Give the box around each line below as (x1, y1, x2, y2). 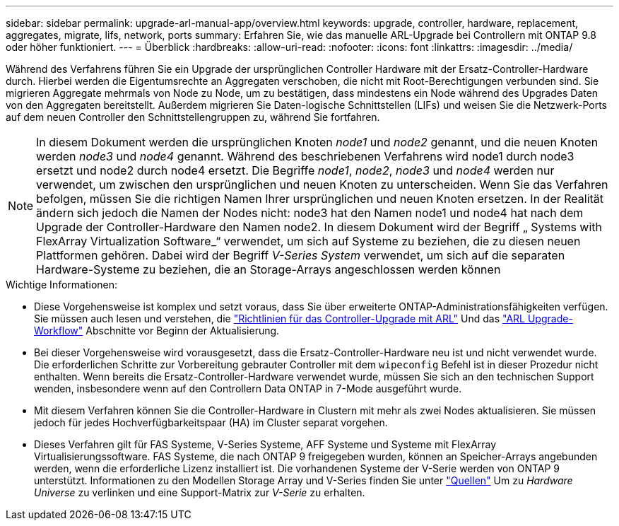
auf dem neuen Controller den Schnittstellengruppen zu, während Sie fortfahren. (6, 111, 380, 123)
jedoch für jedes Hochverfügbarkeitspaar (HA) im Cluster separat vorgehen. (34, 416, 388, 428)
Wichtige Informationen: (6, 279, 118, 291)
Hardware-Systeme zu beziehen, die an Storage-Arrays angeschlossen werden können (36, 262, 501, 276)
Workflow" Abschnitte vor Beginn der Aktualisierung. (34, 325, 280, 337)
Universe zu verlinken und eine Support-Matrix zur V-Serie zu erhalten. (34, 486, 365, 498)
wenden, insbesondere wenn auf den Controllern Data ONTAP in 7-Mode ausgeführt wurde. (34, 382, 462, 394)
